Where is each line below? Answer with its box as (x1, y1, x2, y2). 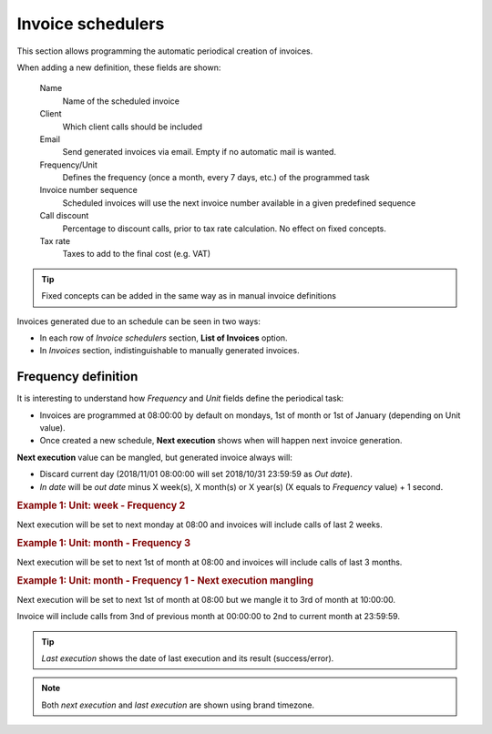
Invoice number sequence (39, 185, 138, 196)
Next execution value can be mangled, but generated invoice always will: (16, 452, 293, 463)
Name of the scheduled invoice (62, 96, 179, 107)
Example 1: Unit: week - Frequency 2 (16, 499, 186, 512)
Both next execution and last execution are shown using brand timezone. (41, 699, 314, 710)
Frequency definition (16, 369, 138, 384)
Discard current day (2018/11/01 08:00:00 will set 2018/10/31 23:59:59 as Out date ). (39, 469, 353, 480)
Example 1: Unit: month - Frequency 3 (16, 537, 191, 550)
